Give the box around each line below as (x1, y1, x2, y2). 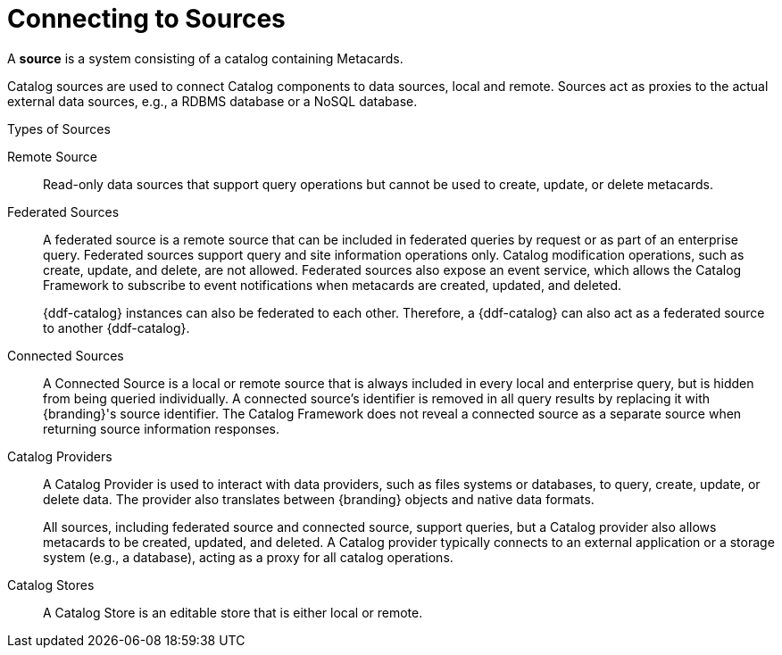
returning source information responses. (43, 420, 280, 436)
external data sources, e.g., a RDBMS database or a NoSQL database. (7, 93, 418, 109)
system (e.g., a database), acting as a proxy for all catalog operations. (43, 549, 453, 565)
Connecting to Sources (7, 4, 286, 34)
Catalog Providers (7, 448, 112, 464)
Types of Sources (7, 120, 111, 137)
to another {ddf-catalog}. (43, 319, 190, 336)
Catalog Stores (7, 576, 95, 593)
